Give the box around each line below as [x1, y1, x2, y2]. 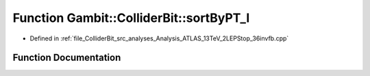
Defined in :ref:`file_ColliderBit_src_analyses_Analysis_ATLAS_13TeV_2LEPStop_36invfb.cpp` [29, 34, 289, 42]
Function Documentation [12, 52, 121, 64]
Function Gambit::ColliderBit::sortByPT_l [12, 10, 250, 25]
